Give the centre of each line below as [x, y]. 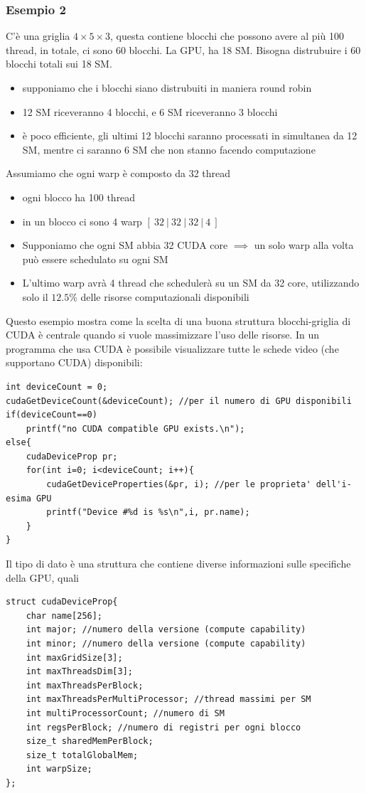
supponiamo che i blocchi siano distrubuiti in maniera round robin [167, 87]
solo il [35, 296]
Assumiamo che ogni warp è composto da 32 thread [118, 173]
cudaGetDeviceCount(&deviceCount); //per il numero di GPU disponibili [179, 401]
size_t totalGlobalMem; [82, 755]
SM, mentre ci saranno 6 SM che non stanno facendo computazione [169, 149]
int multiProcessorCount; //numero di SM [125, 713]
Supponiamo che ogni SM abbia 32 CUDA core [125, 245]
